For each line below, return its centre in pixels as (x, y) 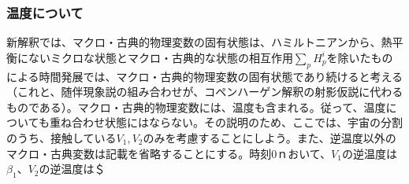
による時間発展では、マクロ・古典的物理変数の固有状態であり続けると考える (205, 76)
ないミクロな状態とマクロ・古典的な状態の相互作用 (160, 57)
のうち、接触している (61, 137)
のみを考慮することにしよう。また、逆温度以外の (270, 137)
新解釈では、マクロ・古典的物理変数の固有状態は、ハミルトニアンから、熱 (199, 42)
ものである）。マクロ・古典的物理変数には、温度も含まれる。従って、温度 (196, 107)
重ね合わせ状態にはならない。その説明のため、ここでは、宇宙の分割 (226, 122)
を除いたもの (360, 57)
